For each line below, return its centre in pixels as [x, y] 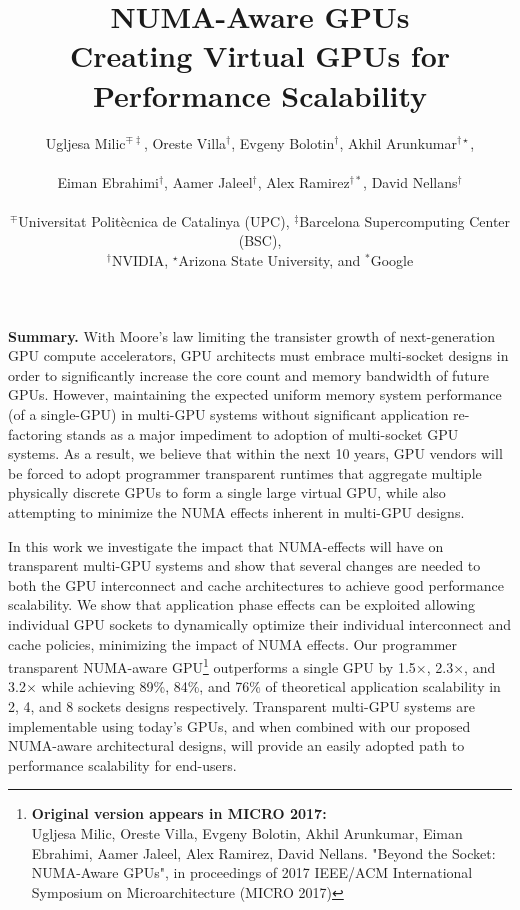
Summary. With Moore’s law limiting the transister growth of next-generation [251, 335]
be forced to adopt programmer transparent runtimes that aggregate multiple [245, 472]
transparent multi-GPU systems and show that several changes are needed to [244, 565]
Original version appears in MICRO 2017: [179, 813]
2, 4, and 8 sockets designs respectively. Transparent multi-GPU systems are [241, 706]
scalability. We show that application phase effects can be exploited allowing [241, 604]
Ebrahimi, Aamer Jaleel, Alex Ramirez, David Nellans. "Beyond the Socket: [263, 852]
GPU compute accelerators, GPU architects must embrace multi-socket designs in [258, 355]
